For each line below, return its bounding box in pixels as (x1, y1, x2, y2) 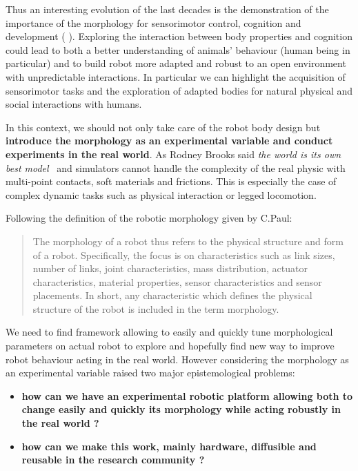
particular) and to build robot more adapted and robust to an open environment (6, 56, 346, 70)
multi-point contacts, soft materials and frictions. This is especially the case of (6, 174, 337, 189)
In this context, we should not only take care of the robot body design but (6, 119, 321, 134)
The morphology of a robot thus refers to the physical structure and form (32, 233, 344, 248)
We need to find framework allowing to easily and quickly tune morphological (6, 325, 333, 339)
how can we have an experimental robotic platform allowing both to (21, 388, 353, 403)
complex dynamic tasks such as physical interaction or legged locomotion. (6, 187, 317, 202)
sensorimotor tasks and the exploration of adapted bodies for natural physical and (6, 83, 353, 97)
